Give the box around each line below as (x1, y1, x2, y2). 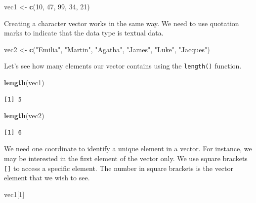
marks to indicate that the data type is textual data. (4, 28, 164, 38)
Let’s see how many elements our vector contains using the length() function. (4, 61, 242, 71)
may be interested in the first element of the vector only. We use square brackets (4, 153, 248, 163)
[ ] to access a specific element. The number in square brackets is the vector (4, 163, 234, 173)
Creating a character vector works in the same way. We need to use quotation (4, 18, 239, 28)
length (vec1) (4, 77, 44, 88)
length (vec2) (4, 110, 44, 121)
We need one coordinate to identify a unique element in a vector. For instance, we (4, 143, 252, 154)
